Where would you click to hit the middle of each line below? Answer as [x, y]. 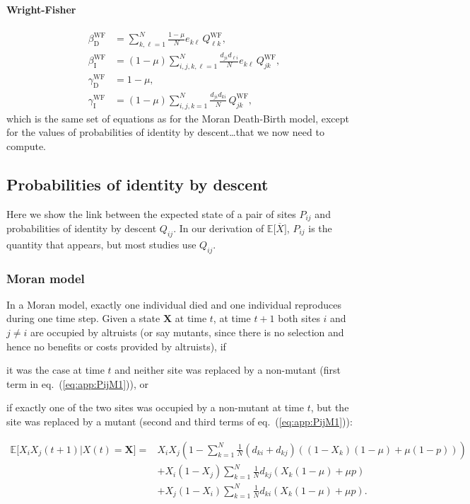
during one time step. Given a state [83, 318]
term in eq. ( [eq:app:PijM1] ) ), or [78, 383]
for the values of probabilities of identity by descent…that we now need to [165, 132]
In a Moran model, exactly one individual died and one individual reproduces [174, 304]
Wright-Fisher [41, 9]
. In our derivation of [219, 228]
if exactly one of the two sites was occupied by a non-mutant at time [155, 407]
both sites [299, 318]
